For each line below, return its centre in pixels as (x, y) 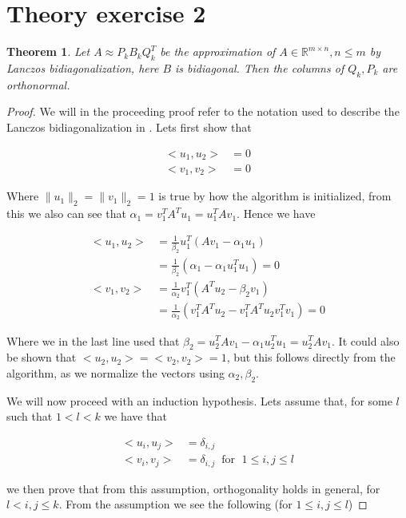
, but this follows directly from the (311, 357)
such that (30, 416)
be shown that (42, 357)
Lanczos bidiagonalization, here (83, 67)
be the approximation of (218, 51)
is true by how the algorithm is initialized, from (275, 196)
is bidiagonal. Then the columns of (260, 67)
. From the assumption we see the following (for (175, 504)
